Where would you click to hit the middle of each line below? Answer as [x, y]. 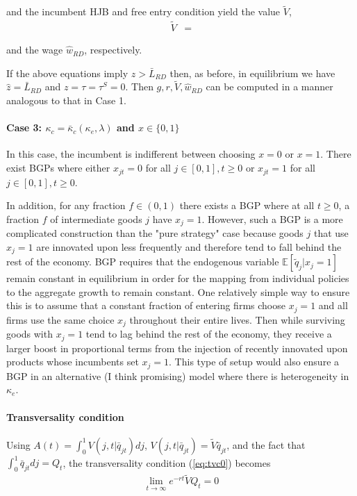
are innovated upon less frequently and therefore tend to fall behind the [189, 246]
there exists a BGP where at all [247, 205]
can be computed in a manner [269, 86]
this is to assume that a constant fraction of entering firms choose [146, 305]
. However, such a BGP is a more [272, 218]
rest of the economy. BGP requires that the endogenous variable [143, 262]
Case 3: [24, 127]
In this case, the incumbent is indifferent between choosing [131, 154]
